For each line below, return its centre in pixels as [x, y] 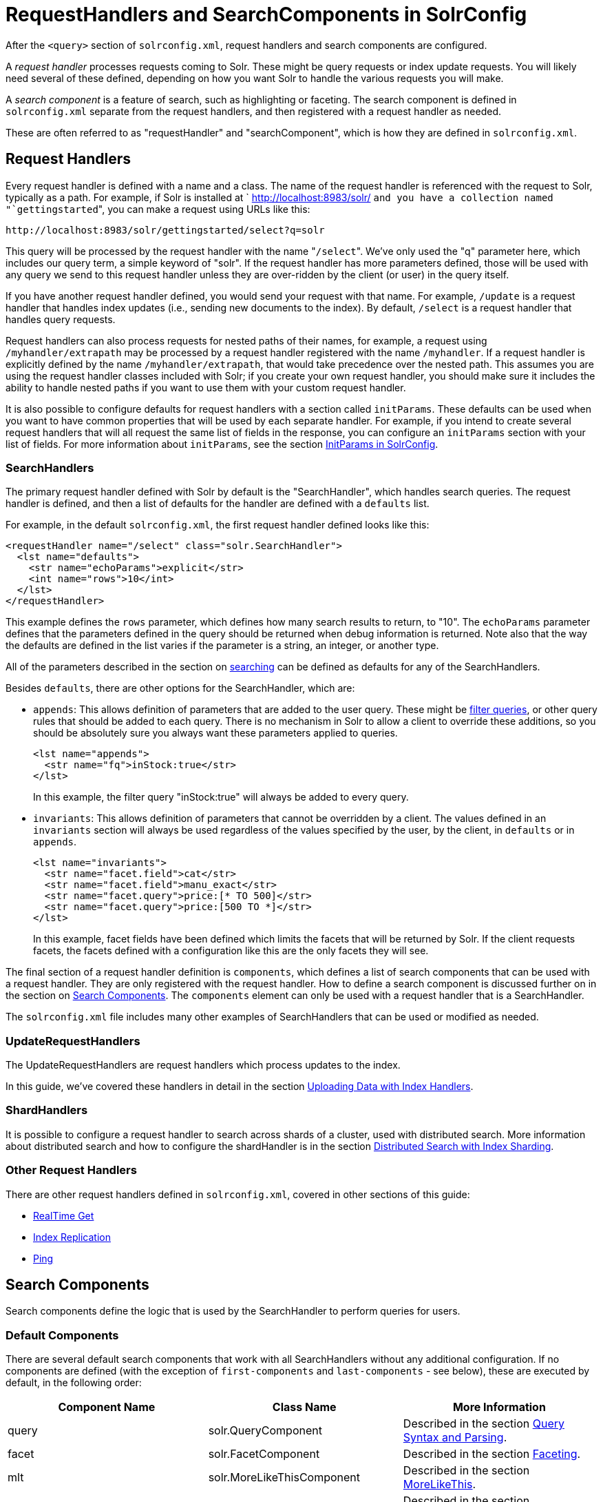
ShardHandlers [47, 1110]
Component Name [107, 1407]
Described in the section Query [484, 1424]
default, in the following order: [74, 1383]
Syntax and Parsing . [455, 1438]
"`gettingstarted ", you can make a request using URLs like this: [158, 209]
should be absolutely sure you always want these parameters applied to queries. [215, 733]
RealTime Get [64, 1215]
